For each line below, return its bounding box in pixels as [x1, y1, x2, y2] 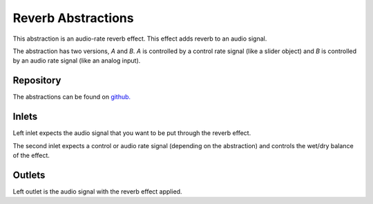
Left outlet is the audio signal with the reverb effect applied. [12, 187, 182, 196]
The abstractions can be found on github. [12, 93, 131, 101]
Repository [12, 74, 61, 86]
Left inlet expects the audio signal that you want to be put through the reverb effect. [12, 129, 251, 137]
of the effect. [12, 151, 50, 159]
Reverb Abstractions [12, 10, 134, 25]
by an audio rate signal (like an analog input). [12, 57, 141, 65]
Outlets [12, 169, 46, 181]
